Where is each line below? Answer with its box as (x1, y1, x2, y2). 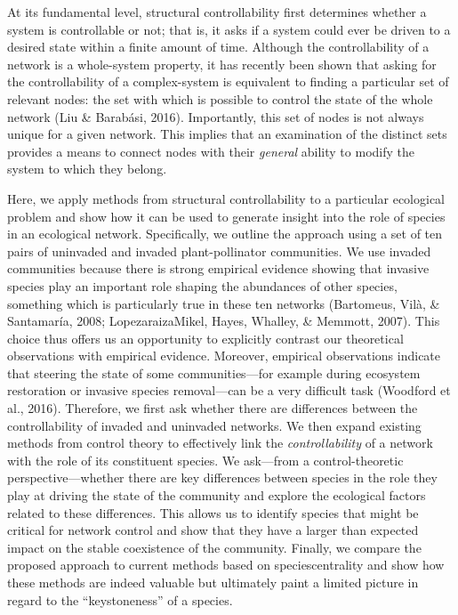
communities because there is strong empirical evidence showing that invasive (7, 259, 430, 278)
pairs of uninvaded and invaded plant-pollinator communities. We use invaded (7, 241, 431, 260)
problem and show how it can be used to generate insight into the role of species (7, 206, 446, 225)
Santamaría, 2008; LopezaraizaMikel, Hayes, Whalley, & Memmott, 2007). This (7, 312, 440, 330)
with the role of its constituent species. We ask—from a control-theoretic (7, 450, 404, 469)
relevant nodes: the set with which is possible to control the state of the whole (7, 89, 433, 108)
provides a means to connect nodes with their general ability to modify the (7, 142, 414, 160)
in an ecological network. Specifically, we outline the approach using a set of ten (7, 224, 443, 243)
